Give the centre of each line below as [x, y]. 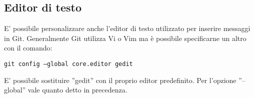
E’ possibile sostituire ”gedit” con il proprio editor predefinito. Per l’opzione [120, 80]
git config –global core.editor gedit [68, 64]
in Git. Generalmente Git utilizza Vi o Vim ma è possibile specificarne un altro [125, 38]
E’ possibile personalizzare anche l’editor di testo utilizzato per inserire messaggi [127, 28]
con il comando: [28, 48]
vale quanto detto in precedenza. [77, 90]
